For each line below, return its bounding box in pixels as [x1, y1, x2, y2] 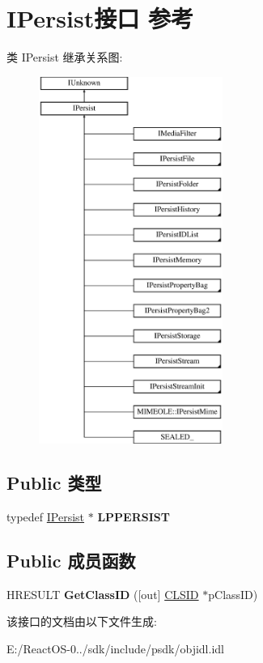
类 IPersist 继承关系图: [6, 49, 123, 66]
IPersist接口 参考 [6, 2, 193, 35]
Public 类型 [6, 470, 102, 495]
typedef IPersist [6, 508, 85, 525]
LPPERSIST [97, 508, 170, 525]
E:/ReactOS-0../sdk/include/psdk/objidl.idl [6, 640, 224, 657]
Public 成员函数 [6, 548, 136, 573]
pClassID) [208, 585, 258, 602]
